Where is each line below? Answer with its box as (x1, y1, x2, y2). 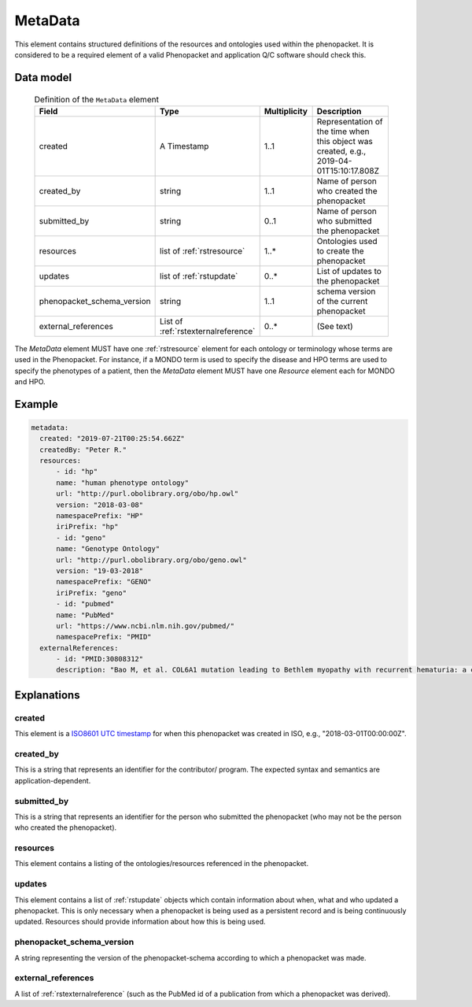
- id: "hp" (56, 467, 98, 476)
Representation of (316, 116, 383, 127)
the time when (316, 126, 370, 137)
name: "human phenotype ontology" (56, 478, 189, 487)
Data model (14, 71, 72, 84)
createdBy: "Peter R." (39, 445, 127, 454)
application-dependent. (14, 776, 91, 785)
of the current (316, 295, 368, 306)
